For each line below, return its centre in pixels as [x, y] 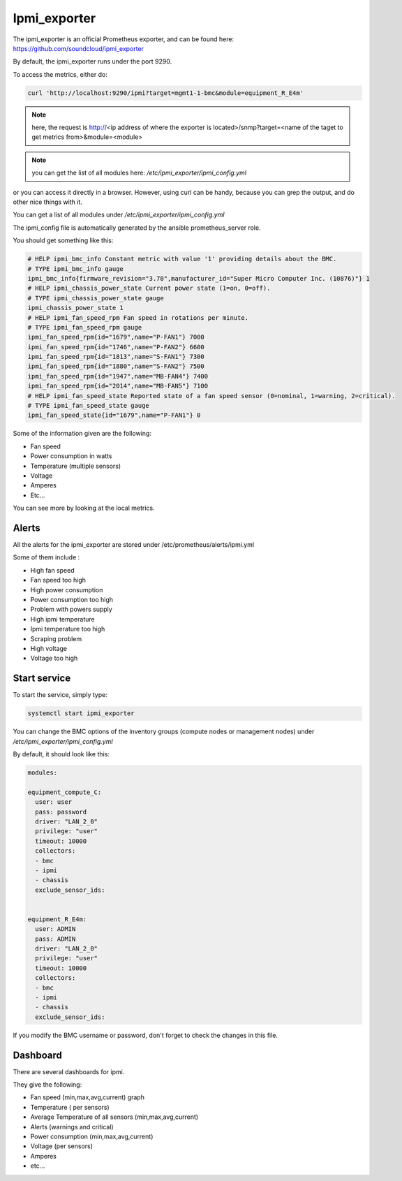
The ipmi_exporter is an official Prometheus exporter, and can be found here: [123, 39]
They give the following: [47, 1085]
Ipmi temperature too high [68, 629]
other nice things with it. [48, 202]
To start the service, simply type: [60, 695]
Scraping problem [56, 638]
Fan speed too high [58, 580]
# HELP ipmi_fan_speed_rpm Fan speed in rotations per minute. [138, 317]
